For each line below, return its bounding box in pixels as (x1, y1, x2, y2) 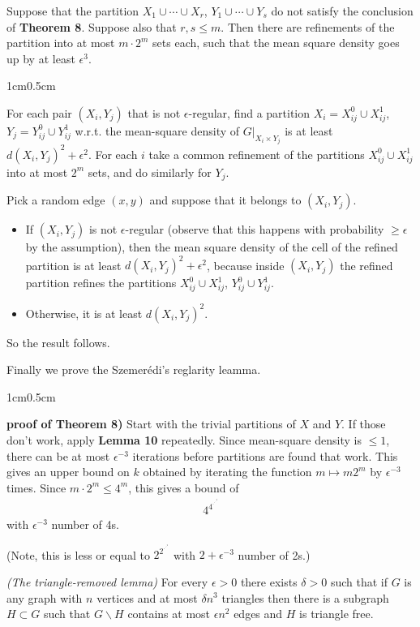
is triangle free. (299, 605, 374, 622)
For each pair (6, 104, 72, 121)
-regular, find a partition (188, 104, 311, 121)
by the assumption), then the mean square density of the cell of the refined (25, 238, 398, 256)
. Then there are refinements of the (221, 18, 395, 35)
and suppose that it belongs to (149, 191, 302, 208)
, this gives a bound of (128, 479, 239, 496)
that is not (127, 104, 181, 121)
